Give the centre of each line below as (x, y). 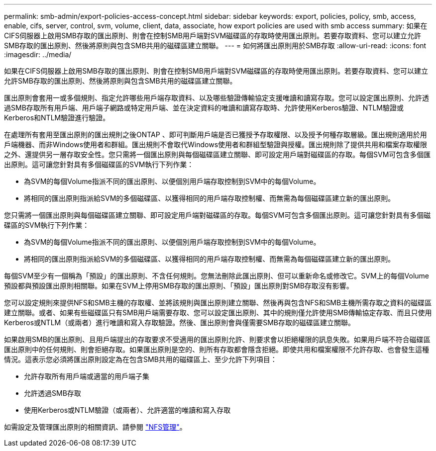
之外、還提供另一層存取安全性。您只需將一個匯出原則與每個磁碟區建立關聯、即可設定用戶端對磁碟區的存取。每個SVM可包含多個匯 (218, 154)
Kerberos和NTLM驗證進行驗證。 (57, 118)
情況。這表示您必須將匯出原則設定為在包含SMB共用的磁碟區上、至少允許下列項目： (141, 359)
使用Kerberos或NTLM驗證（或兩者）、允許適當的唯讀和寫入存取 (127, 410)
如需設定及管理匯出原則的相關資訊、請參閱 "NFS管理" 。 (95, 427)
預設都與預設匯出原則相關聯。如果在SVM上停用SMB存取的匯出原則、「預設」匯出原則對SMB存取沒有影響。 (179, 286)
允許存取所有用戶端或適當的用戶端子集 (87, 376)
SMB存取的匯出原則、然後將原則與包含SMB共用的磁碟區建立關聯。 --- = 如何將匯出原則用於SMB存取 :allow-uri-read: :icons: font (215, 45)
